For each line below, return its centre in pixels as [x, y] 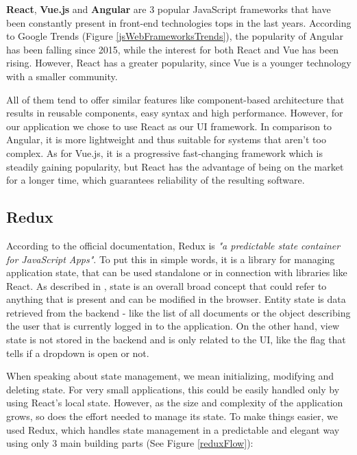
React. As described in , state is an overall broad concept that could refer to [167, 285]
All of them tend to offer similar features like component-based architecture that [175, 99]
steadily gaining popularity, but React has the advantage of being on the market [175, 166]
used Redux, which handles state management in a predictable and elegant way [173, 429]
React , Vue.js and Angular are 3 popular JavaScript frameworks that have [169, 9]
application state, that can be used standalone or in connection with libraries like [177, 272]
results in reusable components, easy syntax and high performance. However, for [175, 113]
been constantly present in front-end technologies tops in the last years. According [179, 22]
